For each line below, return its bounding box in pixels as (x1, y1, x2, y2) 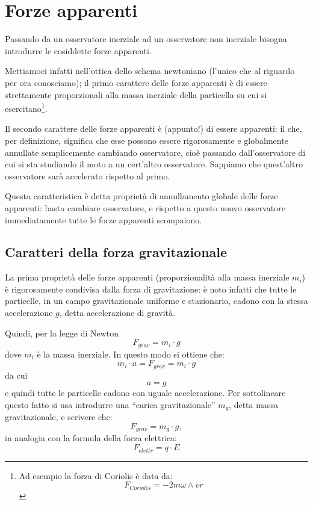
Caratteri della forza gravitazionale (5, 243, 228, 261)
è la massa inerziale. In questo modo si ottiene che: (37, 347, 225, 360)
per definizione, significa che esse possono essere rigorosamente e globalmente (5, 134, 288, 146)
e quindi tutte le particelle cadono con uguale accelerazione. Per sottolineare (5, 386, 286, 399)
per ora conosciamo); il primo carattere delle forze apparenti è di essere (5, 76, 267, 88)
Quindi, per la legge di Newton (5, 326, 119, 339)
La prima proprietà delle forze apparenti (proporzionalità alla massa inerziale (5, 271, 290, 283)
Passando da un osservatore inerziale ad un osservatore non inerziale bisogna (5, 33, 287, 45)
